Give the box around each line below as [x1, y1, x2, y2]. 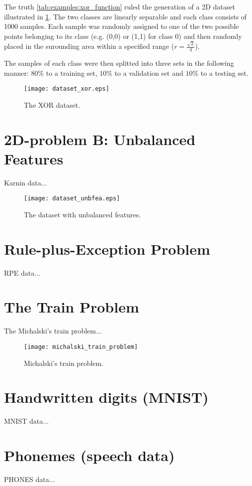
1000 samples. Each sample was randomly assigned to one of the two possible [4, 21, 239, 31]
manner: [4, 67, 29, 78]
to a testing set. [200, 67, 249, 78]
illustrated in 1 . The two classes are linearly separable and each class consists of [4, 11, 247, 21]
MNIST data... [4, 416, 49, 426]
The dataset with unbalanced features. [24, 209, 141, 219]
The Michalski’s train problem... [4, 325, 102, 336]
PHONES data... [4, 474, 55, 485]
